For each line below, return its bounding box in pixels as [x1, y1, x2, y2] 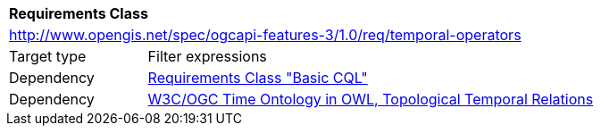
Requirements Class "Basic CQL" [147, 69, 368, 87]
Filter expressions [147, 47, 267, 65]
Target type [9, 47, 87, 65]
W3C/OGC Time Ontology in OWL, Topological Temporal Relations [147, 90, 594, 108]
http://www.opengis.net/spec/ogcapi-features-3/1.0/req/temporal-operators [9, 26, 522, 44]
